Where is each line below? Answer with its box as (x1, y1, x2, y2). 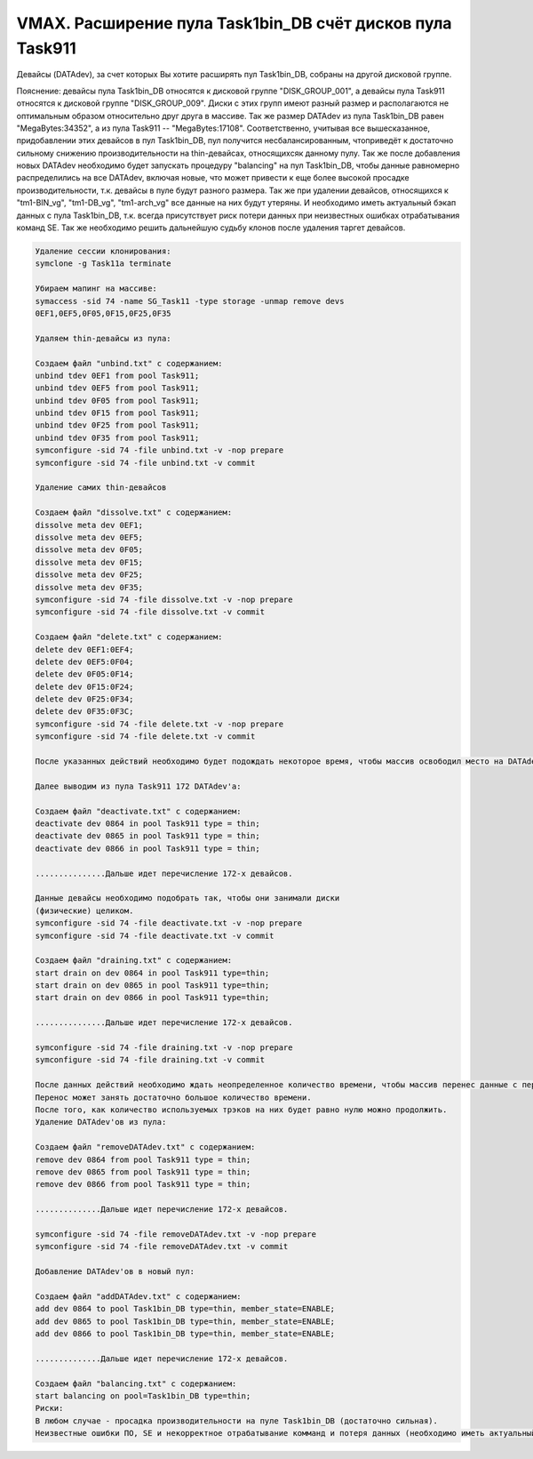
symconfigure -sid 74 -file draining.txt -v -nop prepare (35, 1043, 293, 1053)
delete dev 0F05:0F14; (35, 669, 134, 679)
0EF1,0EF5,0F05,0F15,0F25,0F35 (35, 308, 172, 318)
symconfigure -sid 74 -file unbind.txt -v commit (35, 458, 256, 468)
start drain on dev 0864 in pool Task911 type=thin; (35, 967, 270, 978)
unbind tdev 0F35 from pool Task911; (35, 432, 200, 443)
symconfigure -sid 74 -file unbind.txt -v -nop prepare (35, 445, 284, 455)
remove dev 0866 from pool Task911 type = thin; (35, 1179, 251, 1190)
